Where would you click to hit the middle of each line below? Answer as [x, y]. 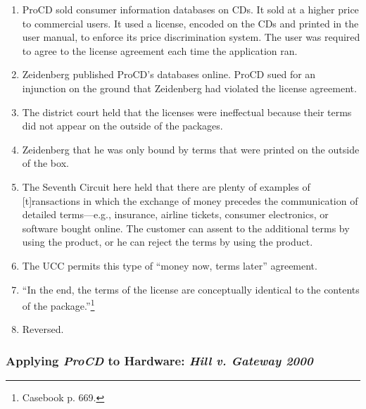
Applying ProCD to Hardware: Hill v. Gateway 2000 [159, 360]
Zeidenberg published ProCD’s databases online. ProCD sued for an [169, 74]
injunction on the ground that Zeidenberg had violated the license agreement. [189, 88]
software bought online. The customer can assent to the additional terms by [186, 228]
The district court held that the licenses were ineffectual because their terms [187, 112]
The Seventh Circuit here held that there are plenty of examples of [166, 186]
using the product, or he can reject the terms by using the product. [168, 242]
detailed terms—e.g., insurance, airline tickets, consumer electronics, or [175, 214]
